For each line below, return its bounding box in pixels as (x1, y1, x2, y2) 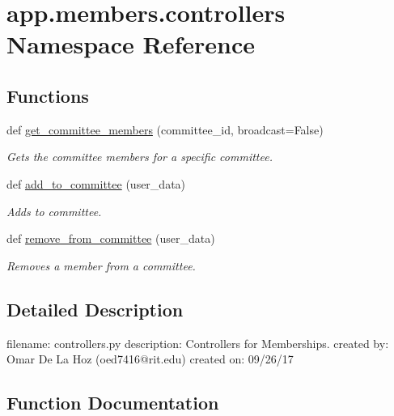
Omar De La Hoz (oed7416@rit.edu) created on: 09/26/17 (6, 350, 294, 367)
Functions (6, 83, 89, 108)
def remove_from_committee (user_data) (6, 230, 215, 247)
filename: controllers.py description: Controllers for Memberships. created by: (6, 334, 389, 351)
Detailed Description (6, 296, 184, 321)
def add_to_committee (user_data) (6, 175, 186, 192)
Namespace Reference (6, 28, 255, 61)
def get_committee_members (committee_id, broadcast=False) (6, 121, 324, 138)
